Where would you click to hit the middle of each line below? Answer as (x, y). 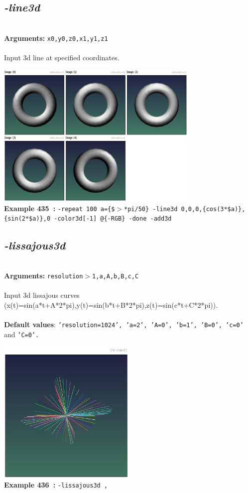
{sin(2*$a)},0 (27, 219)
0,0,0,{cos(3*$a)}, (213, 209)
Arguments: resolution (44, 275)
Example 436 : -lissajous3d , (56, 485)
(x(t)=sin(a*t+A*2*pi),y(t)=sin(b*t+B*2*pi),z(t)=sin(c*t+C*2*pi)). (111, 305)
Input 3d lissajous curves (42, 295)
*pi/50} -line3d (151, 209)
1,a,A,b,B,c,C (116, 276)
